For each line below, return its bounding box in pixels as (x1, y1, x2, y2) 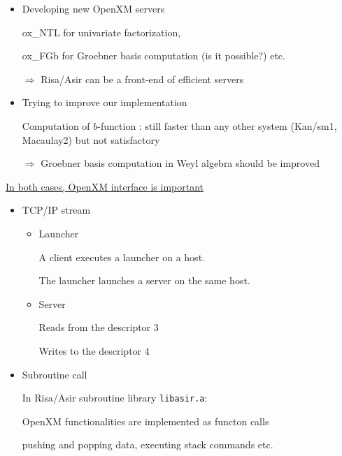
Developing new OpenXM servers (22, 1, 165, 15)
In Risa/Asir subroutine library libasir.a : (22, 390, 208, 405)
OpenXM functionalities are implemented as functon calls (22, 413, 269, 428)
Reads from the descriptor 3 (38, 320, 159, 334)
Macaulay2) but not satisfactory (22, 132, 160, 147)
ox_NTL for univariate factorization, (22, 24, 181, 39)
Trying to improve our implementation (22, 95, 187, 110)
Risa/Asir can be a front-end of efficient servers (41, 71, 244, 86)
